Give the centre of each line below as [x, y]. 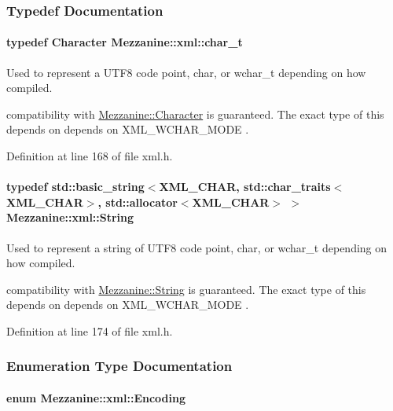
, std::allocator [138, 202]
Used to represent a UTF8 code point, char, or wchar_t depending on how [186, 72]
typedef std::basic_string [75, 187]
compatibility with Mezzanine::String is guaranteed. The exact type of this [186, 289]
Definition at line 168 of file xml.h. [90, 156]
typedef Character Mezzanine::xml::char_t [125, 42]
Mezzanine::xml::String [70, 217]
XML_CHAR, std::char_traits [245, 187]
